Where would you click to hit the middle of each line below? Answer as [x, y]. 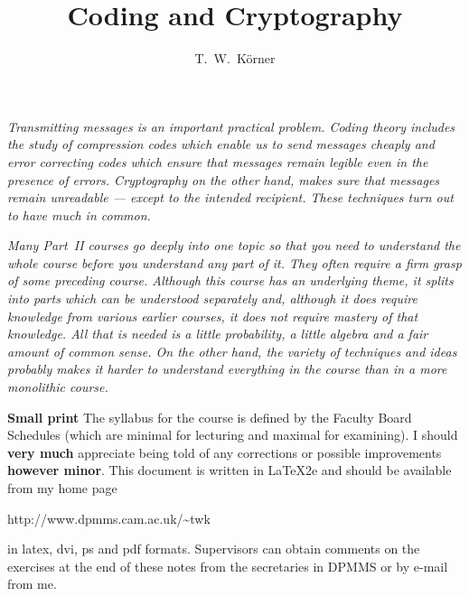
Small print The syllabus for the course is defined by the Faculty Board [210, 417]
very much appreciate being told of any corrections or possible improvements [225, 452]
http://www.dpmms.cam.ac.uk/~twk [109, 518]
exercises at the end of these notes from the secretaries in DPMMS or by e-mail [228, 566]
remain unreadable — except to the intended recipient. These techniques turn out [230, 197]
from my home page [62, 488]
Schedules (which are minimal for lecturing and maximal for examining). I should [233, 435]
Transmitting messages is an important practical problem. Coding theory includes [231, 126]
